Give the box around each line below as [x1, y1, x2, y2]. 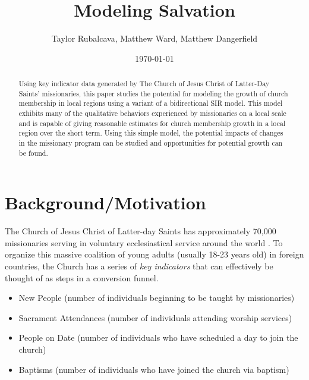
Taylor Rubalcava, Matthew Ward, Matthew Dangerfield [51, 32, 258, 45]
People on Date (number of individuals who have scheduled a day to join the [18, 331, 298, 344]
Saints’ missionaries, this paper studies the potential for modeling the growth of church [18, 88, 288, 98]
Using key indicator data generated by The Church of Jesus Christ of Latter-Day [18, 78, 270, 89]
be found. [18, 147, 48, 158]
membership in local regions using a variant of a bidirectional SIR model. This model [18, 98, 283, 108]
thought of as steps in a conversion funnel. [5, 271, 159, 284]
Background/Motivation [5, 190, 206, 215]
